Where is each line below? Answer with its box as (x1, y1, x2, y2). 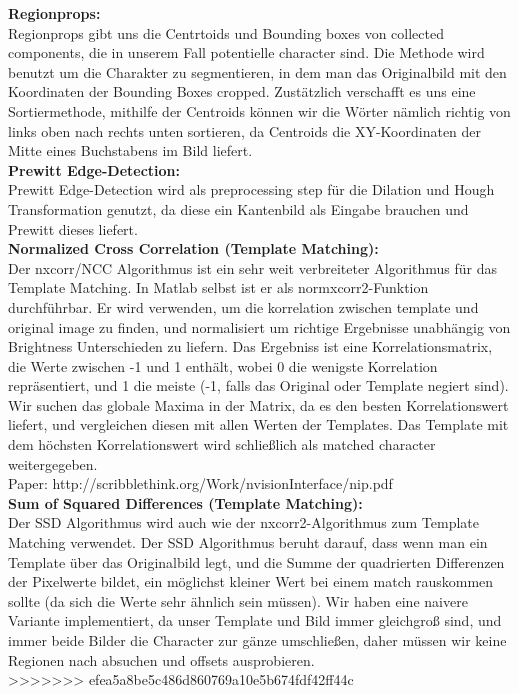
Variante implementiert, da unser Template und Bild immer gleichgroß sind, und (8, 610, 502, 631)
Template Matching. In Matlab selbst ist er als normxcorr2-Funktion (8, 277, 429, 298)
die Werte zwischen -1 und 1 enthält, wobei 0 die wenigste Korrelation (8, 355, 438, 376)
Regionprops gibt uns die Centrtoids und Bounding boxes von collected (8, 22, 444, 43)
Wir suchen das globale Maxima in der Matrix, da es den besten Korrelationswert (8, 394, 509, 415)
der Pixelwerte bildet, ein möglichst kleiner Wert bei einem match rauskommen (8, 571, 494, 592)
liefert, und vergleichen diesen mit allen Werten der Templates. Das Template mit (8, 414, 509, 435)
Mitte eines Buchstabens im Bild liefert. (8, 140, 253, 161)
